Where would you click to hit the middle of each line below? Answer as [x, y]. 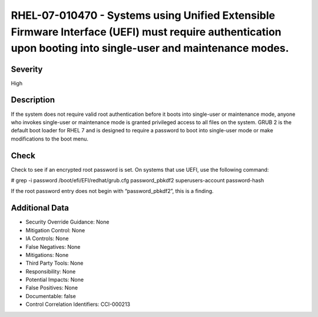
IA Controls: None [47, 239]
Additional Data [40, 208]
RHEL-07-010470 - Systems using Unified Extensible [143, 15]
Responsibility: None [51, 271]
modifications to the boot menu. [49, 139]
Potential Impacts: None [55, 280]
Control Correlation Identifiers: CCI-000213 [78, 304]
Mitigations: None [47, 255]
